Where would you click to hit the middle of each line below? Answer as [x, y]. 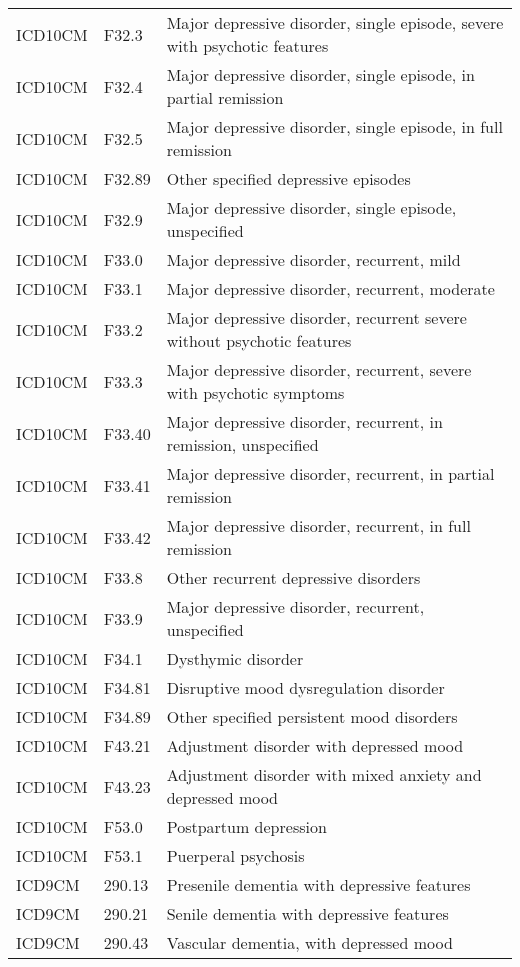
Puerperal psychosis [235, 855]
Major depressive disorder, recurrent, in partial [330, 473]
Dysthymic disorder [235, 658]
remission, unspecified [242, 444]
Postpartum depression [246, 826]
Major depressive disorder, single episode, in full [334, 126]
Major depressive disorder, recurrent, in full [318, 525]
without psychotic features [259, 340]
